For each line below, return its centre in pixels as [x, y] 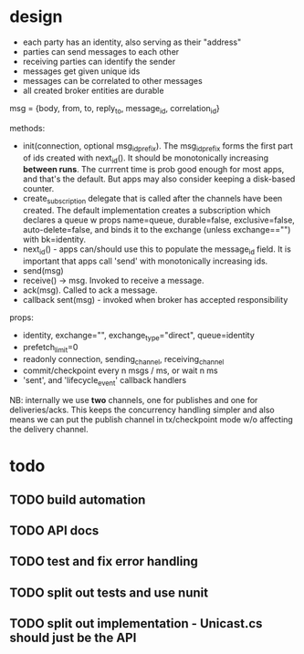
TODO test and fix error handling [104, 561]
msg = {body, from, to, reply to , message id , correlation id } [115, 109]
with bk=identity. [54, 240]
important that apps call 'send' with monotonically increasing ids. [145, 261]
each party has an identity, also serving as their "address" [132, 42]
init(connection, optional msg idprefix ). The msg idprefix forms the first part [158, 146]
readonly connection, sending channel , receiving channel [123, 360]
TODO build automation [78, 499]
